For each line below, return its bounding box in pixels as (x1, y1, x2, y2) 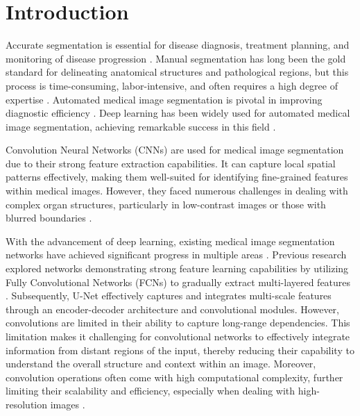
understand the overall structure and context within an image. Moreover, (6, 356, 316, 371)
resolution (6, 397, 48, 411)
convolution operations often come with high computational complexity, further (6, 369, 343, 384)
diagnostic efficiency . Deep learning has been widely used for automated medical (6, 106, 350, 120)
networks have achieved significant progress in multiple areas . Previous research (6, 247, 347, 262)
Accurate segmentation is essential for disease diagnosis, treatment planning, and (6, 38, 350, 52)
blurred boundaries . (6, 210, 92, 225)
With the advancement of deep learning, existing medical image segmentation (6, 233, 335, 248)
